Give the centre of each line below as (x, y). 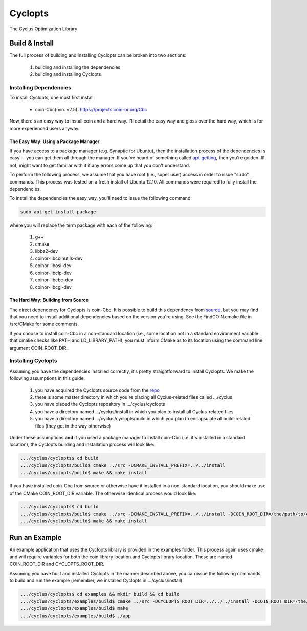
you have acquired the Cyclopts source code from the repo (97, 390)
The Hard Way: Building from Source (49, 300)
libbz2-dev (47, 251)
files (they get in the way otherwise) (73, 426)
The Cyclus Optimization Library (43, 29)
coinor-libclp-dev (53, 273)
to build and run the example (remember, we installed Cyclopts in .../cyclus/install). (96, 581)
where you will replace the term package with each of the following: (81, 225)
